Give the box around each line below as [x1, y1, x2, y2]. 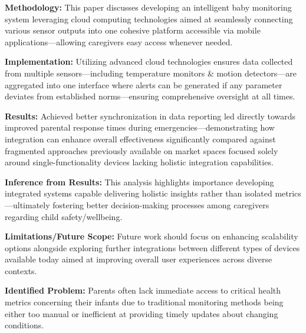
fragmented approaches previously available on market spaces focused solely [5, 144, 278, 156]
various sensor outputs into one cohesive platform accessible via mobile [5, 24, 261, 36]
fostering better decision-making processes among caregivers [52, 198, 269, 211]
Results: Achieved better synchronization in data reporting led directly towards [5, 109, 296, 122]
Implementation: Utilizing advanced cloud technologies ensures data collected [5, 55, 293, 68]
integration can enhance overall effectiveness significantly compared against [5, 132, 276, 145]
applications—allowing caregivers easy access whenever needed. [5, 35, 233, 48]
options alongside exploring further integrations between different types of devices [5, 241, 300, 254]
